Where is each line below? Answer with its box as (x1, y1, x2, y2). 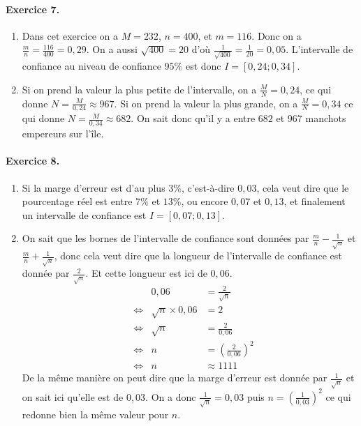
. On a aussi (86, 42, 138, 56)
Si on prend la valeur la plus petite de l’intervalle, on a (22, 82, 257, 96)
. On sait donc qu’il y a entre (131, 111, 256, 125)
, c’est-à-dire (182, 180, 235, 195)
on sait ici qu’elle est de (22, 389, 124, 404)
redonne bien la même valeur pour (22, 406, 169, 421)
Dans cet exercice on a (22, 28, 118, 43)
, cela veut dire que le (256, 180, 349, 195)
